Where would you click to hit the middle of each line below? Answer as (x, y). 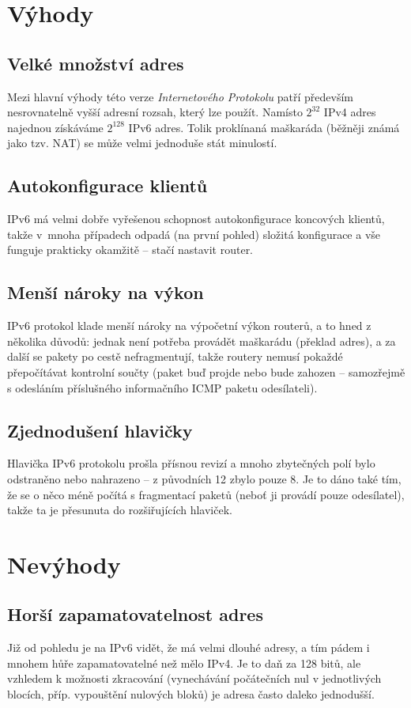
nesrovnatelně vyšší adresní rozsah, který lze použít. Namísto (155, 112)
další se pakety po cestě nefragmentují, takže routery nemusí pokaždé (175, 356)
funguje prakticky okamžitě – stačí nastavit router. (130, 250)
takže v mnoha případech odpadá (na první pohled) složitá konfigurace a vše (194, 234)
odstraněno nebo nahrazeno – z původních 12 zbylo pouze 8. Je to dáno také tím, (204, 478)
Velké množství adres (96, 63)
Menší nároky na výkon (106, 292)
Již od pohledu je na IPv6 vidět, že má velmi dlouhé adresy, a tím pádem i (189, 647)
